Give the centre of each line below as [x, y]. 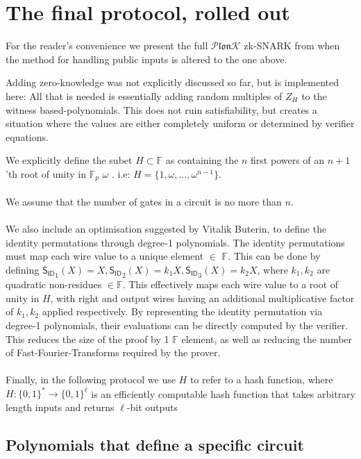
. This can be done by [274, 256]
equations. [27, 136]
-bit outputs [152, 407]
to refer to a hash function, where [261, 379]
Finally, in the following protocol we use [91, 379]
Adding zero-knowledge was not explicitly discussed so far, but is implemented [173, 82]
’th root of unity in [46, 173]
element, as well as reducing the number [267, 339]
